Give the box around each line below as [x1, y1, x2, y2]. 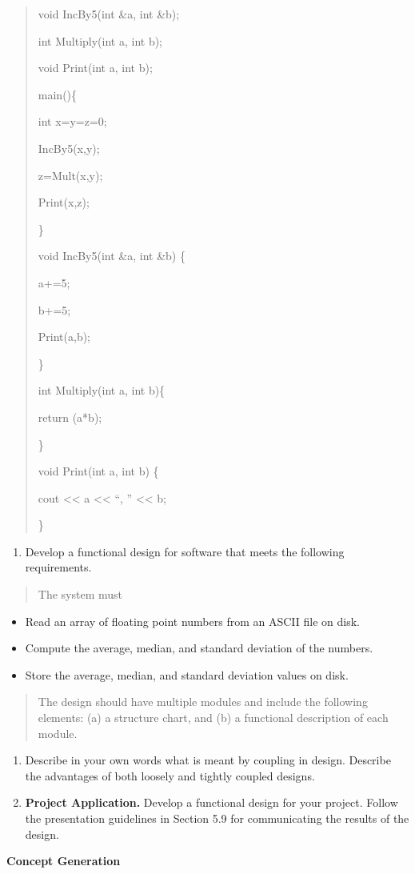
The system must [38, 586, 122, 603]
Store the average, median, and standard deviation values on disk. [25, 666, 349, 683]
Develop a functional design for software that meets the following [25, 543, 345, 559]
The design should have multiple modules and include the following [38, 693, 368, 710]
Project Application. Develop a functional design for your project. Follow [25, 794, 398, 811]
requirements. [25, 559, 92, 575]
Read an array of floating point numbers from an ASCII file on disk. [25, 612, 361, 629]
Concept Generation [6, 852, 121, 869]
